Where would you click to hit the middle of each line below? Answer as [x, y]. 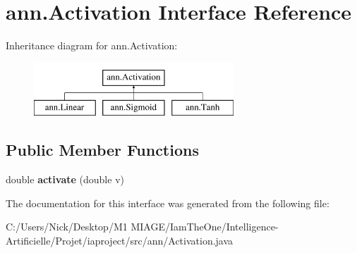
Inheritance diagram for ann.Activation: [92, 45]
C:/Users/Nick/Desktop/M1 [67, 227]
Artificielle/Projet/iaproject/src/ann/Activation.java [120, 240]
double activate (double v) [65, 179]
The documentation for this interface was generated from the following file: [168, 203]
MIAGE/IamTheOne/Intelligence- [205, 227]
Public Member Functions [102, 150]
